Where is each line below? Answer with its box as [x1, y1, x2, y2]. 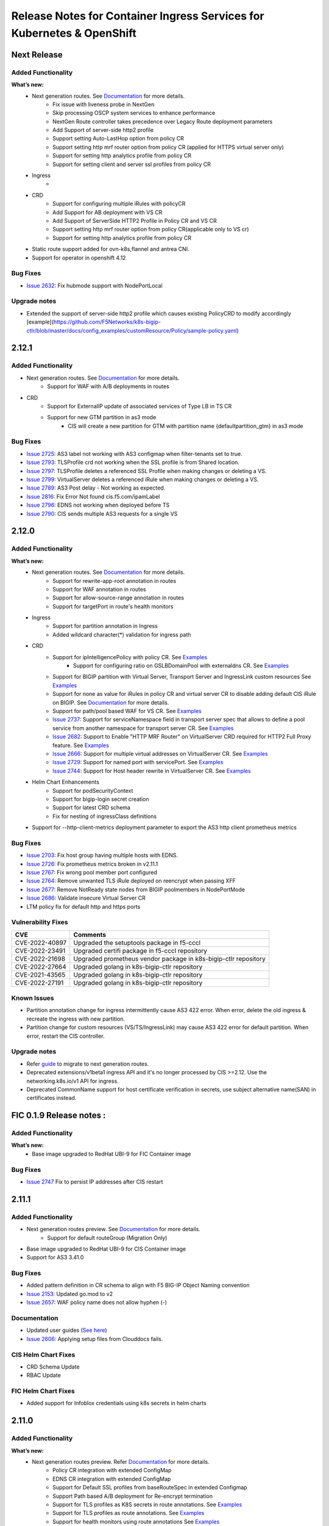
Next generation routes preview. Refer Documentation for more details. [32, 1458, 210, 1465]
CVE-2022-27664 [15, 962, 66, 971]
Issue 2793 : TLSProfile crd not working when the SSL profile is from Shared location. [26, 458, 240, 466]
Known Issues [11, 994, 54, 1002]
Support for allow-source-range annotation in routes [52, 594, 184, 601]
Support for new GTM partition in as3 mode [47, 414, 157, 421]
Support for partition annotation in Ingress [52, 623, 158, 630]
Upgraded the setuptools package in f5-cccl [73, 938, 201, 947]
